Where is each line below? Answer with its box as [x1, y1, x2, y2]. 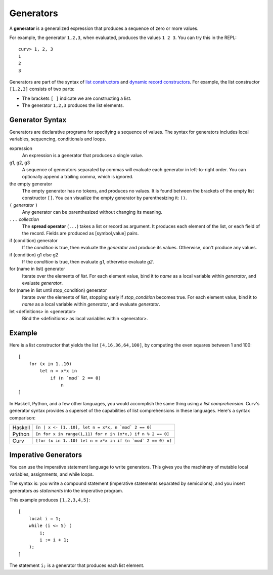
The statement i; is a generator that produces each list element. [9, 562, 145, 568]
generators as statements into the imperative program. [9, 487, 123, 493]
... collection [9, 216, 39, 222]
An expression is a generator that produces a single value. [22, 152, 144, 159]
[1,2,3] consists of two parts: [9, 86, 75, 92]
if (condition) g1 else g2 [9, 251, 59, 258]
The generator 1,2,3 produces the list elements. [22, 102, 124, 108]
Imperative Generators [9, 451, 82, 459]
